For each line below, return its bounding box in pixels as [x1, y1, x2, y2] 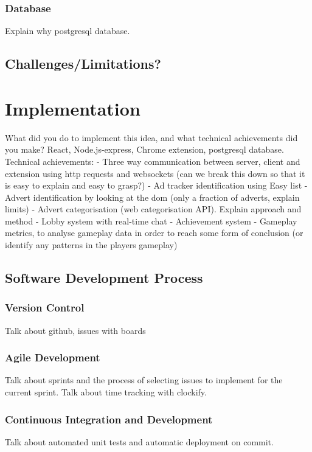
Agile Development [5, 350, 100, 365]
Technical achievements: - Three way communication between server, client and [5, 155, 300, 167]
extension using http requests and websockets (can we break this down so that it [5, 167, 305, 179]
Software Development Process [5, 268, 203, 287]
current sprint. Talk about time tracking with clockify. [5, 386, 207, 398]
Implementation [5, 96, 140, 120]
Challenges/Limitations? [5, 54, 161, 73]
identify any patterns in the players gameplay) [5, 238, 178, 251]
